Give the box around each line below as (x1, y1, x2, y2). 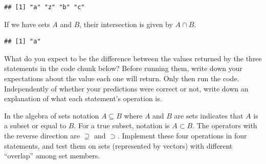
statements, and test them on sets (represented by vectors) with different (4, 140, 233, 151)
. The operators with (192, 120, 257, 131)
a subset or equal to (4, 120, 66, 131)
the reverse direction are (4, 130, 80, 140)
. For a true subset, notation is (74, 120, 170, 131)
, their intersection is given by (79, 18, 173, 29)
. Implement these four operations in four (117, 130, 247, 140)
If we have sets (4, 18, 50, 29)
